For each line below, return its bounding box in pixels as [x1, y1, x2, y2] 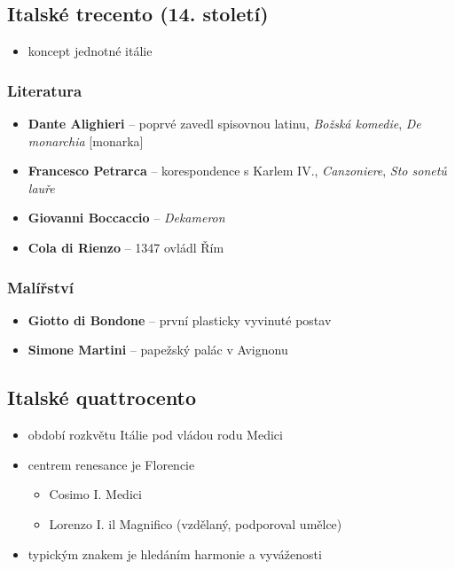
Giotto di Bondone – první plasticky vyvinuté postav [27, 310, 332, 329]
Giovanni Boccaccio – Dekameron [27, 208, 225, 227]
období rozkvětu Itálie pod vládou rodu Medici [27, 425, 283, 444]
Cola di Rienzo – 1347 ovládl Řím [27, 238, 224, 256]
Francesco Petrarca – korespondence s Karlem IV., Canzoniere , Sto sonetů [27, 161, 447, 180]
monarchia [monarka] [27, 131, 144, 150]
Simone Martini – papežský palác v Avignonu [27, 340, 288, 359]
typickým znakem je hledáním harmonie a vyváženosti [27, 544, 322, 563]
